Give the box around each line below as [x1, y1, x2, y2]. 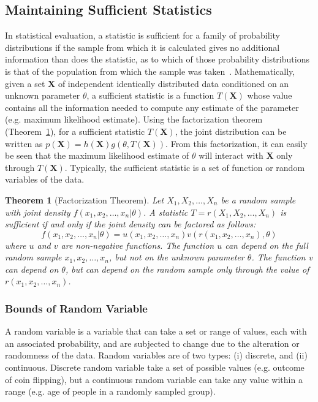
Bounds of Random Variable [5, 301, 148, 316]
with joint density [5, 205, 70, 218]
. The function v [251, 251, 312, 264]
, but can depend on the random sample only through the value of [65, 262, 309, 275]
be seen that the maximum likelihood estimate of [5, 149, 189, 162]
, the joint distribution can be [175, 124, 287, 137]
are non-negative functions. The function [61, 238, 214, 251]
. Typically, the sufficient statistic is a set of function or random [64, 161, 305, 173]
